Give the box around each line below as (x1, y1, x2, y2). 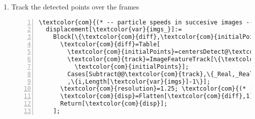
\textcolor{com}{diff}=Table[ (60, 41, 161, 48)
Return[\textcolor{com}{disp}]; (60, 100, 168, 108)
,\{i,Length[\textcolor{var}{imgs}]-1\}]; (67, 78, 211, 85)
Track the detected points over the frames (11, 1, 139, 11)
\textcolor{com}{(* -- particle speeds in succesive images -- (38, 18, 254, 26)
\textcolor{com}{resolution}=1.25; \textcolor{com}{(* (60, 85, 247, 93)
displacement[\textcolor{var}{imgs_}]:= (46, 26, 182, 33)
